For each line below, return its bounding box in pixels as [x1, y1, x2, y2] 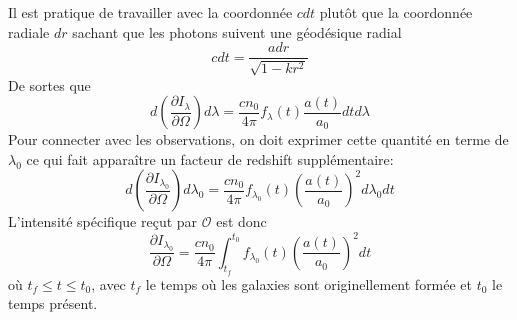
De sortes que [8, 74, 91, 95]
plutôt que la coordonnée [319, 2, 473, 22]
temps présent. [8, 293, 98, 314]
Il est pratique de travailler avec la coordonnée [8, 2, 293, 22]
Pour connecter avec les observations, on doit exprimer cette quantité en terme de [8, 129, 509, 150]
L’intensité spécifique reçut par [8, 211, 198, 232]
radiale [8, 21, 50, 42]
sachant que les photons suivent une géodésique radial [72, 21, 402, 42]
